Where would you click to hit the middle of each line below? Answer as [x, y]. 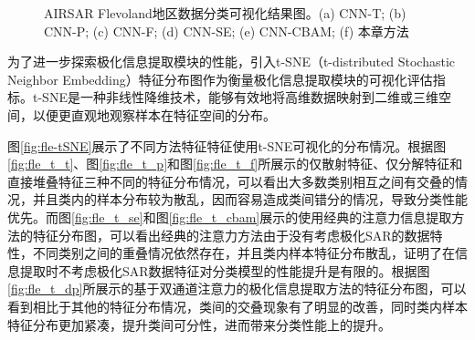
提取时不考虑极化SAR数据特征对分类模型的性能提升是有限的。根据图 [225, 270]
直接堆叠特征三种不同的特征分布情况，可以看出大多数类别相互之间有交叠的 [231, 181]
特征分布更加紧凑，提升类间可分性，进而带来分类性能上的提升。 [199, 324]
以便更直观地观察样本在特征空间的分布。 [154, 114]
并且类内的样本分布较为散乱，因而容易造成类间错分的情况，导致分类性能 [250, 199]
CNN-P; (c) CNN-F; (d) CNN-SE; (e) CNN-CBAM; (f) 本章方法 [227, 31]
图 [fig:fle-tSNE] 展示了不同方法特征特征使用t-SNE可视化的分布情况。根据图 [227, 145]
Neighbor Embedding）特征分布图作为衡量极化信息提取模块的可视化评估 [220, 79]
